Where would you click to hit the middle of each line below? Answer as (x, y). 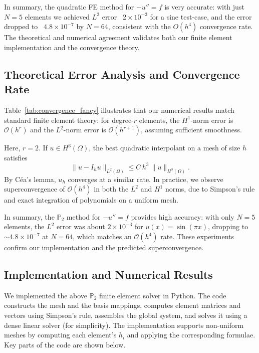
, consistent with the (139, 26)
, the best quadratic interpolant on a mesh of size (165, 148)
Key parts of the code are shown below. (65, 344)
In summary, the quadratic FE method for (69, 7)
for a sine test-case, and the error (201, 16)
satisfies (16, 157)
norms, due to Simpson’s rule (210, 189)
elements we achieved (57, 16)
